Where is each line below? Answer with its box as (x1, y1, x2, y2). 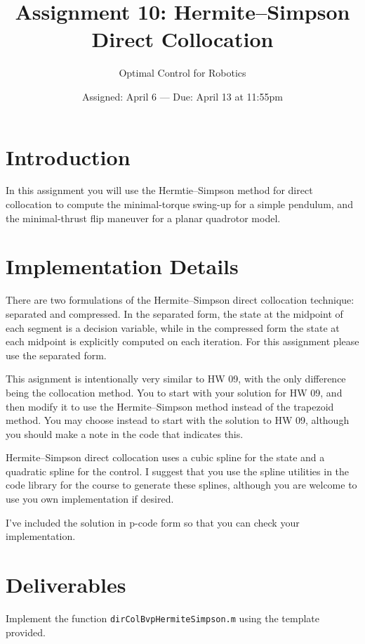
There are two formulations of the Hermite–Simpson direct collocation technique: (6, 292, 354, 307)
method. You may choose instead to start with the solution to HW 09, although (6, 413, 350, 427)
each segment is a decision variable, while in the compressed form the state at (6, 320, 340, 335)
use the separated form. (6, 347, 107, 362)
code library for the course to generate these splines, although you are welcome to (6, 477, 357, 492)
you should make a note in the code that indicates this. (6, 426, 244, 441)
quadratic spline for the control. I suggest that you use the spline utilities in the (6, 463, 350, 478)
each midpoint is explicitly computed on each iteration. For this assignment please (6, 334, 359, 349)
